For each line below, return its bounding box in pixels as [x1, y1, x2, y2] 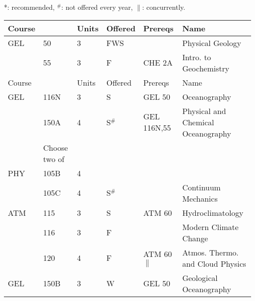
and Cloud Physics [182, 257, 246, 269]
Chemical [182, 116, 214, 128]
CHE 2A [143, 57, 173, 69]
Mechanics [182, 192, 218, 204]
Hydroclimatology [182, 207, 244, 218]
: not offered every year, [61, 2, 133, 12]
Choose [43, 141, 68, 153]
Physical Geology [182, 37, 241, 48]
